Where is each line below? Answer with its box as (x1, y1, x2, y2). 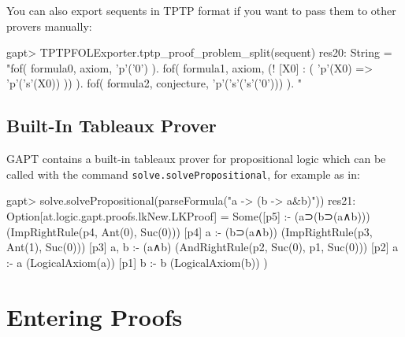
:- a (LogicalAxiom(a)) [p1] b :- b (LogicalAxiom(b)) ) (6, 254, 268, 270)
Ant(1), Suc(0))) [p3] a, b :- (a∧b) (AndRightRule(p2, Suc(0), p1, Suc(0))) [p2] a (6, 239, 399, 255)
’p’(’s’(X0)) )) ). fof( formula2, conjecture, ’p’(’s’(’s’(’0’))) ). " (6, 75, 303, 91)
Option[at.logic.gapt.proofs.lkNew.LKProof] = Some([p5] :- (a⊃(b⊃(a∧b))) (6, 208, 370, 224)
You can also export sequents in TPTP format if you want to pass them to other (6, 2, 396, 18)
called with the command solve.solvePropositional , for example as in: (6, 165, 360, 182)
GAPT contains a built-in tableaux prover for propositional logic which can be (6, 150, 386, 167)
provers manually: (6, 17, 92, 34)
